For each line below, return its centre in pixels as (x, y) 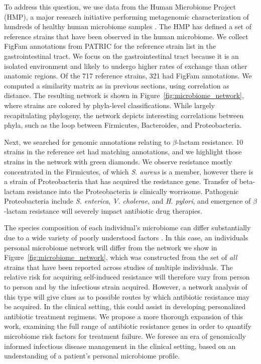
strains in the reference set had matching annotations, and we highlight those (123, 152)
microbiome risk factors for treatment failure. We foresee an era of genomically (125, 336)
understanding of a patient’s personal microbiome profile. (92, 356)
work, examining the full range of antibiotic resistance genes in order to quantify (128, 326)
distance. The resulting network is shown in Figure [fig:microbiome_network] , (124, 95)
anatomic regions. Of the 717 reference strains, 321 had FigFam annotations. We (128, 76)
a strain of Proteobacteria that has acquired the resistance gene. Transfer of (121, 181)
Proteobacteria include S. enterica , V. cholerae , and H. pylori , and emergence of (127, 201)
